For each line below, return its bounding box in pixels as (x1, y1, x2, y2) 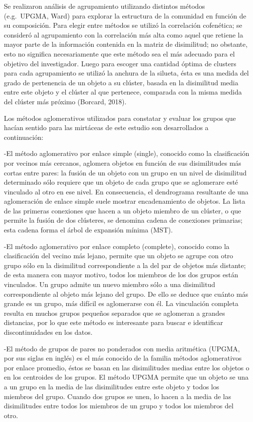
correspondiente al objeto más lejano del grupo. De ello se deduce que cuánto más (4, 288, 249, 299)
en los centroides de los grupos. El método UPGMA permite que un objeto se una (4, 372, 249, 382)
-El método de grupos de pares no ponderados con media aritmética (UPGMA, (4, 343, 240, 353)
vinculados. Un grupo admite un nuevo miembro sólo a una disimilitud (4, 279, 215, 289)
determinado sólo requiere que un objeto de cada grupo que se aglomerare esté (4, 177, 238, 187)
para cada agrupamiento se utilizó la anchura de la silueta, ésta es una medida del (4, 68, 249, 78)
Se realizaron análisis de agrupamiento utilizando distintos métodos (4, 1, 205, 11)
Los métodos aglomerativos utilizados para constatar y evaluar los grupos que (4, 113, 236, 123)
